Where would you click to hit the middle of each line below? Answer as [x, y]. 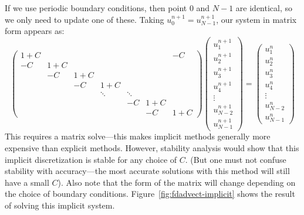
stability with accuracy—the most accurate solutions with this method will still [147, 171]
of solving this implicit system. [60, 205]
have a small [27, 182]
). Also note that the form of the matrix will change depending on [177, 182]
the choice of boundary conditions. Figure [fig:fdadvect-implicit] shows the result [150, 194]
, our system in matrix [256, 19]
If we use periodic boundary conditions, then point [96, 8]
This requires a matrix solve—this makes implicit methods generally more [138, 136]
